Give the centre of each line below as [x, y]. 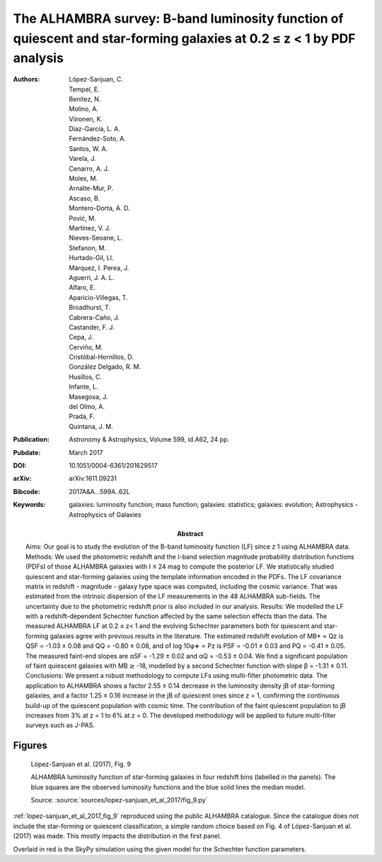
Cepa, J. [81, 337]
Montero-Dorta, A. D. [99, 208]
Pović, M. [82, 218]
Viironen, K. [86, 119]
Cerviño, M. [86, 347]
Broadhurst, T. [90, 308]
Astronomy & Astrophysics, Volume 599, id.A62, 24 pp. [149, 440]
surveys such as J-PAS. [60, 725]
